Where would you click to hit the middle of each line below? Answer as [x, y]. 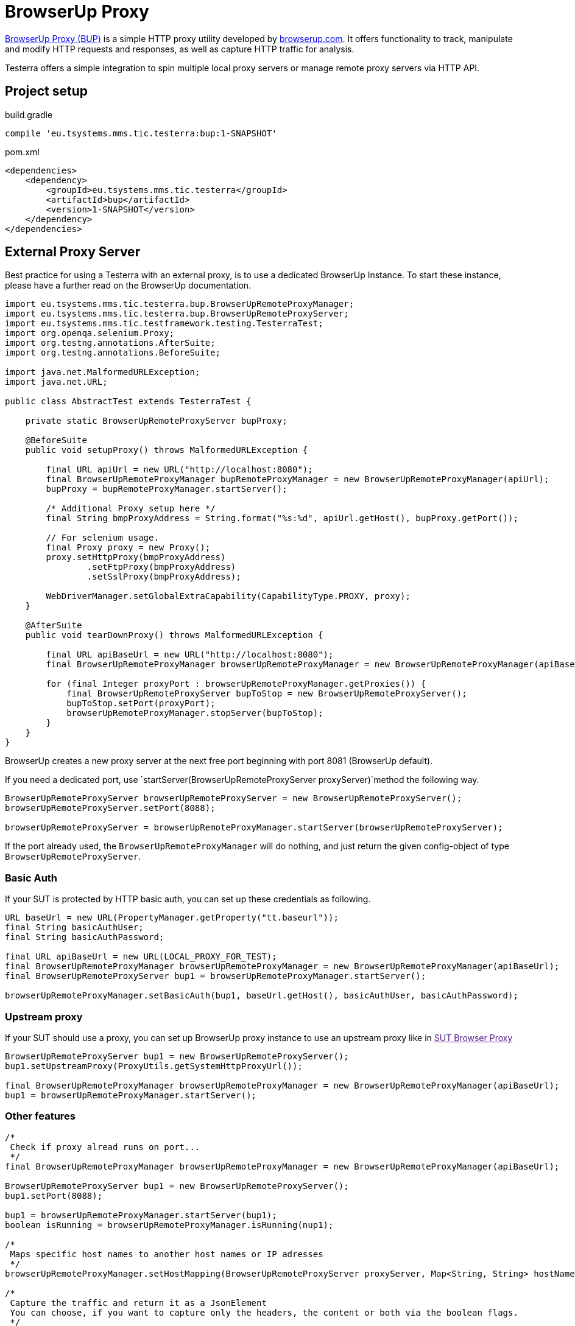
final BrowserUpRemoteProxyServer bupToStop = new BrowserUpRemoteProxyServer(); [267, 694]
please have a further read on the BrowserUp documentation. [128, 286]
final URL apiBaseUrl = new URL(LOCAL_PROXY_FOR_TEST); [141, 957]
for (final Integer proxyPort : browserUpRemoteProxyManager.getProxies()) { [236, 684]
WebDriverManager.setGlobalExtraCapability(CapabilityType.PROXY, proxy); [228, 596]
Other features [41, 1116]
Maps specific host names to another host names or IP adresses [167, 1254]
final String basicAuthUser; [74, 928]
